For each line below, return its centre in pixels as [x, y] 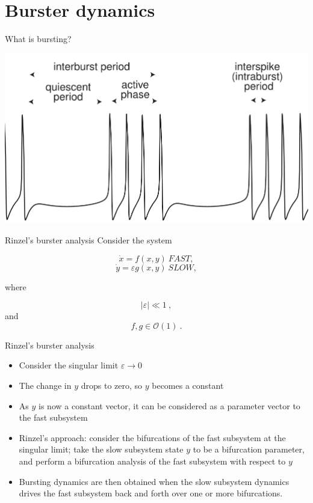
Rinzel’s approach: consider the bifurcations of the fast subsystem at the [152, 437]
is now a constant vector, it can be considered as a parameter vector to [169, 405]
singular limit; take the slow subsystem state [101, 449]
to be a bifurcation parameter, [249, 449]
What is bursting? [38, 39]
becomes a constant [188, 385]
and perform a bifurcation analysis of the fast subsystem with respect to [152, 461]
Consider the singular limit [69, 365]
